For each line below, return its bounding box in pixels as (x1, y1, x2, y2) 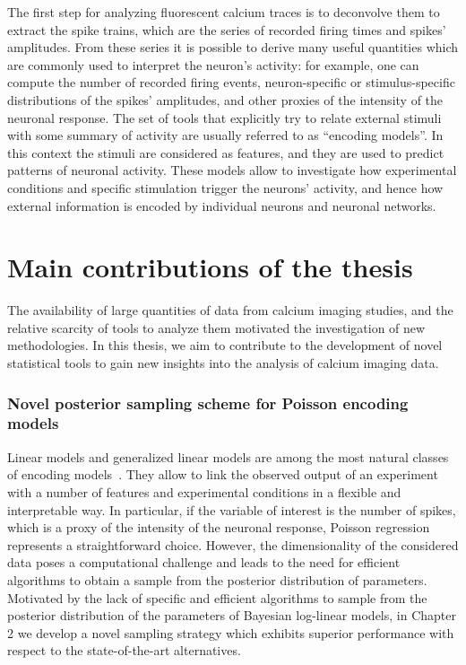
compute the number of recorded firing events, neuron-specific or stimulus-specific (7, 73, 455, 92)
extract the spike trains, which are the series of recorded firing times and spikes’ (7, 20, 446, 39)
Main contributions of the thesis (7, 249, 413, 285)
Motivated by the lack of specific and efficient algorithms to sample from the (7, 588, 427, 607)
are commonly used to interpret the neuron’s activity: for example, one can (7, 55, 419, 74)
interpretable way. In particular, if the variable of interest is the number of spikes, (7, 500, 456, 519)
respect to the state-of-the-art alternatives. (7, 641, 241, 660)
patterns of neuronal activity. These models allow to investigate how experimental (7, 161, 457, 179)
